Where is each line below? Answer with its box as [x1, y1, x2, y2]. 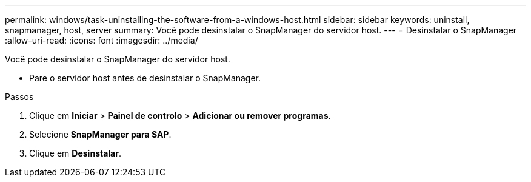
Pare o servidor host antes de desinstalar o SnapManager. [29, 73, 261, 83]
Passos [5, 92, 34, 102]
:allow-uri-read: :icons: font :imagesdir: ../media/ [5, 35, 198, 45]
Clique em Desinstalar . [29, 148, 121, 158]
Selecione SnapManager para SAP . [29, 129, 172, 140]
